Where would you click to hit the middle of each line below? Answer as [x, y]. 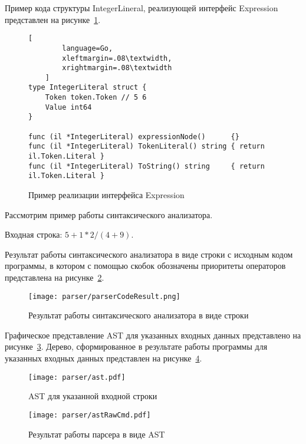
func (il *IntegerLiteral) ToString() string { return [147, 166]
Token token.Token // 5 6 [96, 98]
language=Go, [88, 48]
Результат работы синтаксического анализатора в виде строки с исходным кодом [149, 254]
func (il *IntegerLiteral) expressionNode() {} [134, 137]
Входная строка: [34, 234]
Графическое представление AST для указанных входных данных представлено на [153, 335]
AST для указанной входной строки [93, 396]
